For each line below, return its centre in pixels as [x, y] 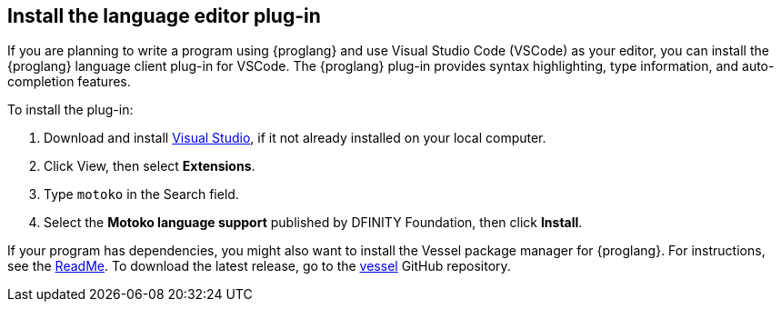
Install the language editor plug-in [164, 16]
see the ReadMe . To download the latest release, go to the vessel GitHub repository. [259, 266]
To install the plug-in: [70, 110]
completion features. [69, 82]
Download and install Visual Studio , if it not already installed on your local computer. [295, 138]
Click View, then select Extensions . [150, 166]
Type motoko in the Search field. [141, 194]
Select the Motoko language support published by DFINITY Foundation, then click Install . [313, 223]
